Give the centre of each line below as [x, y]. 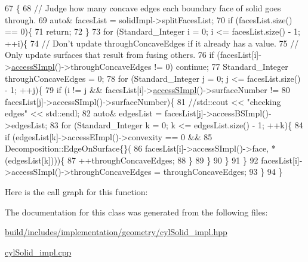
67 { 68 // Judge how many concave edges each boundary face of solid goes [143, 8]
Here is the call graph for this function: [76, 191]
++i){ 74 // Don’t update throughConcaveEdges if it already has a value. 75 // [152, 43]
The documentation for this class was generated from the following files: [136, 212]
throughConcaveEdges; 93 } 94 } [223, 172]
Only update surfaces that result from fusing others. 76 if [110, 55]
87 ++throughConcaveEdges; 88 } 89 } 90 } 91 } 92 [163, 160]
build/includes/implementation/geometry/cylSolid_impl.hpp [116, 232]
